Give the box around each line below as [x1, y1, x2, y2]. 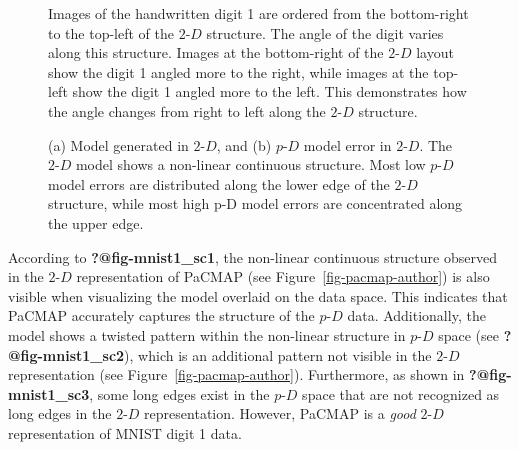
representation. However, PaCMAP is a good [144, 403, 416, 424]
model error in [303, 134, 392, 155]
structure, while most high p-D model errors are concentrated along [48, 193, 463, 214]
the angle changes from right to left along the [48, 100, 326, 121]
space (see [438, 324, 499, 345]
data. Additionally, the [347, 305, 486, 326]
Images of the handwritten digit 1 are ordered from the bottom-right [48, 3, 469, 23]
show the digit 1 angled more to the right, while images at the [48, 61, 429, 82]
